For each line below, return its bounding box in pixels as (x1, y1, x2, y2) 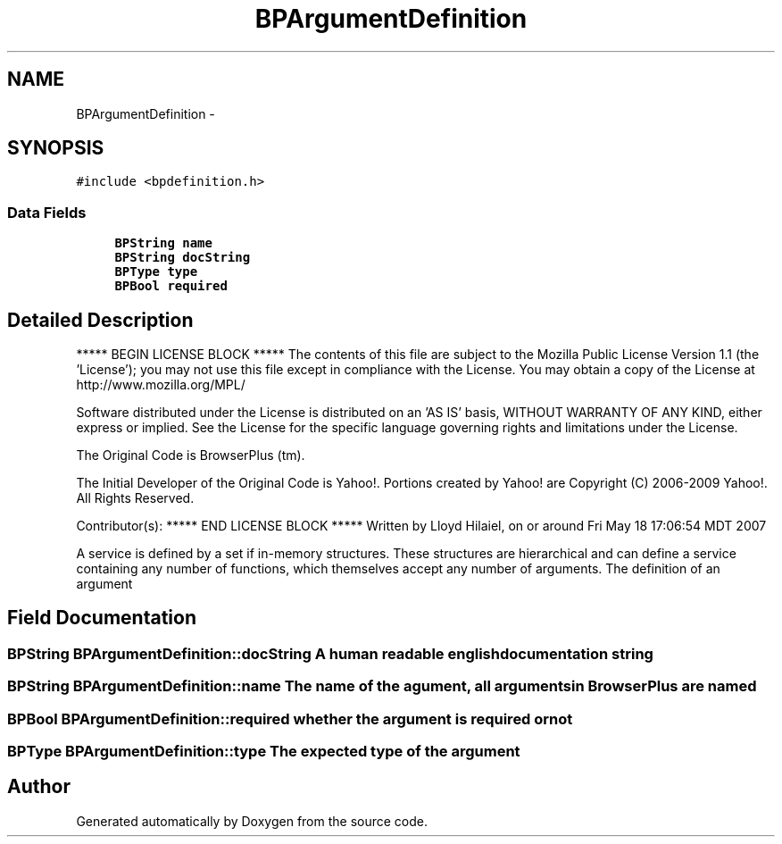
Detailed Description (7, 308, 194, 331)
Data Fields (7, 203, 87, 221)
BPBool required (114, 279, 228, 294)
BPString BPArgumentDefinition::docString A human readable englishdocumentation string (7, 644, 653, 663)
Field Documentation (7, 606, 196, 630)
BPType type (114, 264, 198, 280)
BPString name (114, 236, 212, 251)
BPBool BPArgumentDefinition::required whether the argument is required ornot (7, 709, 573, 728)
